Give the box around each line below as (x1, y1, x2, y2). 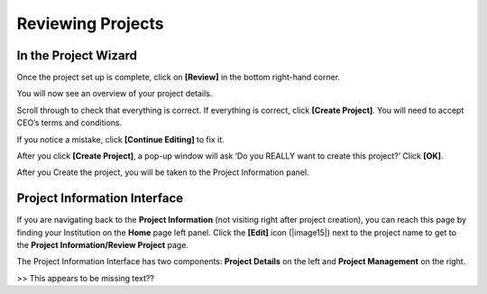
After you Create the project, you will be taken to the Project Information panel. (16, 167, 310, 178)
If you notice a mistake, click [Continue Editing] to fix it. (16, 133, 225, 144)
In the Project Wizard (16, 48, 137, 63)
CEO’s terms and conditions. (16, 117, 123, 128)
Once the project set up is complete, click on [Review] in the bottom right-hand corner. (16, 72, 341, 83)
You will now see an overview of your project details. (16, 88, 213, 99)
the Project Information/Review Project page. (16, 240, 189, 251)
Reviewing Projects (16, 14, 164, 33)
